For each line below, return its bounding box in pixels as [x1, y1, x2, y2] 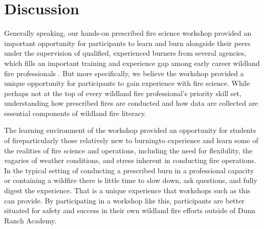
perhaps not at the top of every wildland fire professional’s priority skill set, [4, 87, 241, 98]
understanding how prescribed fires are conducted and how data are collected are [4, 98, 258, 108]
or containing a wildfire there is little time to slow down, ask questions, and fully [4, 175, 257, 186]
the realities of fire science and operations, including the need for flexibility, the [4, 145, 253, 155]
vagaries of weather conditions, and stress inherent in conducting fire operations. [4, 155, 256, 166]
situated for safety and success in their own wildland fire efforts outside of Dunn [4, 205, 255, 216]
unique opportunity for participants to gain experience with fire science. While [4, 78, 250, 88]
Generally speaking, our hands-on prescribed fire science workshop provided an [4, 28, 252, 38]
